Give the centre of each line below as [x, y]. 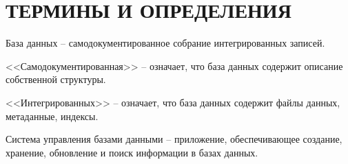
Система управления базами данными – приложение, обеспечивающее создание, [174, 139]
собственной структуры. [56, 79]
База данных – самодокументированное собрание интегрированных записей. [165, 43]
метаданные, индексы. [52, 116]
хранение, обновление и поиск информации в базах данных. [132, 152]
